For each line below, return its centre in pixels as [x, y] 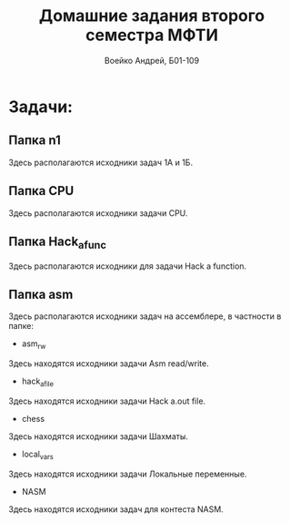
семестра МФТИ [152, 35]
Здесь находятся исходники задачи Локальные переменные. [128, 474]
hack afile [37, 382]
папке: [21, 326]
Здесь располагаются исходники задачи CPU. [98, 213]
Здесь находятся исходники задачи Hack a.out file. [107, 401]
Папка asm [41, 294]
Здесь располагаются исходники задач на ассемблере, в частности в [145, 316]
